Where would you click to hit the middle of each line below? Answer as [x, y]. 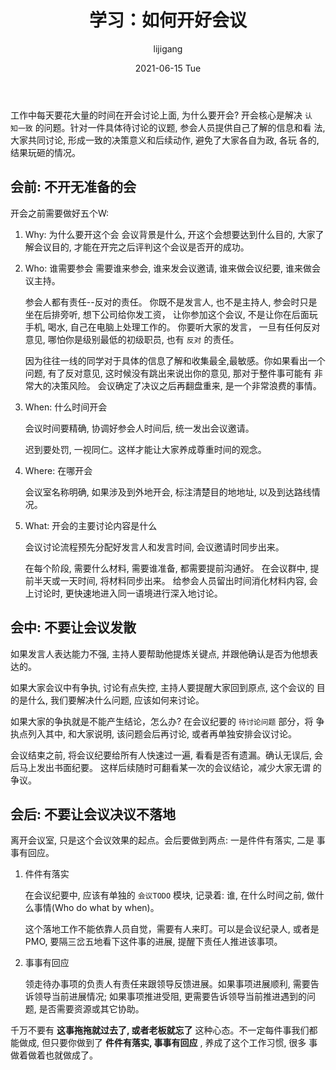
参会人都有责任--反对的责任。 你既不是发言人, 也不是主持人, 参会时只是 [171, 302]
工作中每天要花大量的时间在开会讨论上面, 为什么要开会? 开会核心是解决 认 [161, 115]
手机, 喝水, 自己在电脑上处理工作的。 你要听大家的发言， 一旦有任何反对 [172, 327]
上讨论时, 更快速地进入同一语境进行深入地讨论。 [123, 593]
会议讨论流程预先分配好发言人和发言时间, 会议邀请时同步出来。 [154, 547]
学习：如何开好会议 [167, 20]
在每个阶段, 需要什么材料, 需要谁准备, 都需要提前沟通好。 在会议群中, [166, 568]
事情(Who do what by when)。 [96, 908]
